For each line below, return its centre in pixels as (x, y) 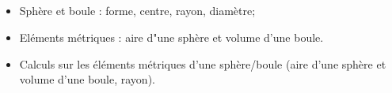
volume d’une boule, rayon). (87, 79)
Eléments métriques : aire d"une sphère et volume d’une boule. (171, 37)
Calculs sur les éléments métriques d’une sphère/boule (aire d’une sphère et (203, 63)
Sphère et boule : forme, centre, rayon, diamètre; (137, 11)
